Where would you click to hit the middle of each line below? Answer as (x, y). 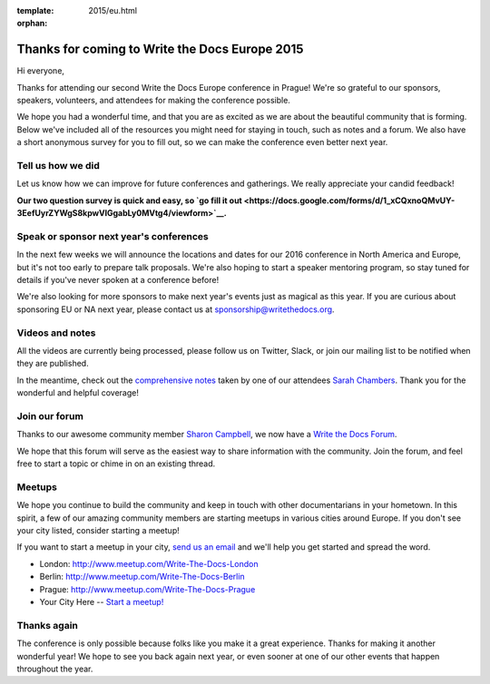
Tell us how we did (58, 166)
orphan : (32, 24)
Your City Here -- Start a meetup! (102, 601)
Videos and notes (56, 333)
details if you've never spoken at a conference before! (118, 280)
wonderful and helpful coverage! (78, 393)
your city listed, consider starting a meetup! (98, 531)
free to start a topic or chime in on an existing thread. (116, 464)
